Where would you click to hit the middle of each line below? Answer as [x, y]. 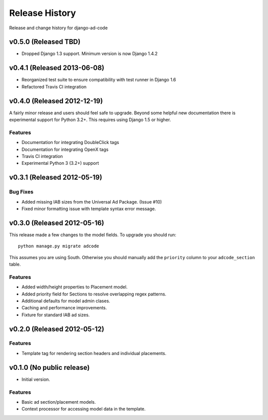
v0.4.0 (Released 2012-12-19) [56, 101]
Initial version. [36, 379]
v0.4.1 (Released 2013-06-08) [57, 68]
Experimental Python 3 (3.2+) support [60, 163]
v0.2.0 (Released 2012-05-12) [57, 329]
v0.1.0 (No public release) [49, 367]
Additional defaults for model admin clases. [66, 301]
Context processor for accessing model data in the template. [84, 409]
